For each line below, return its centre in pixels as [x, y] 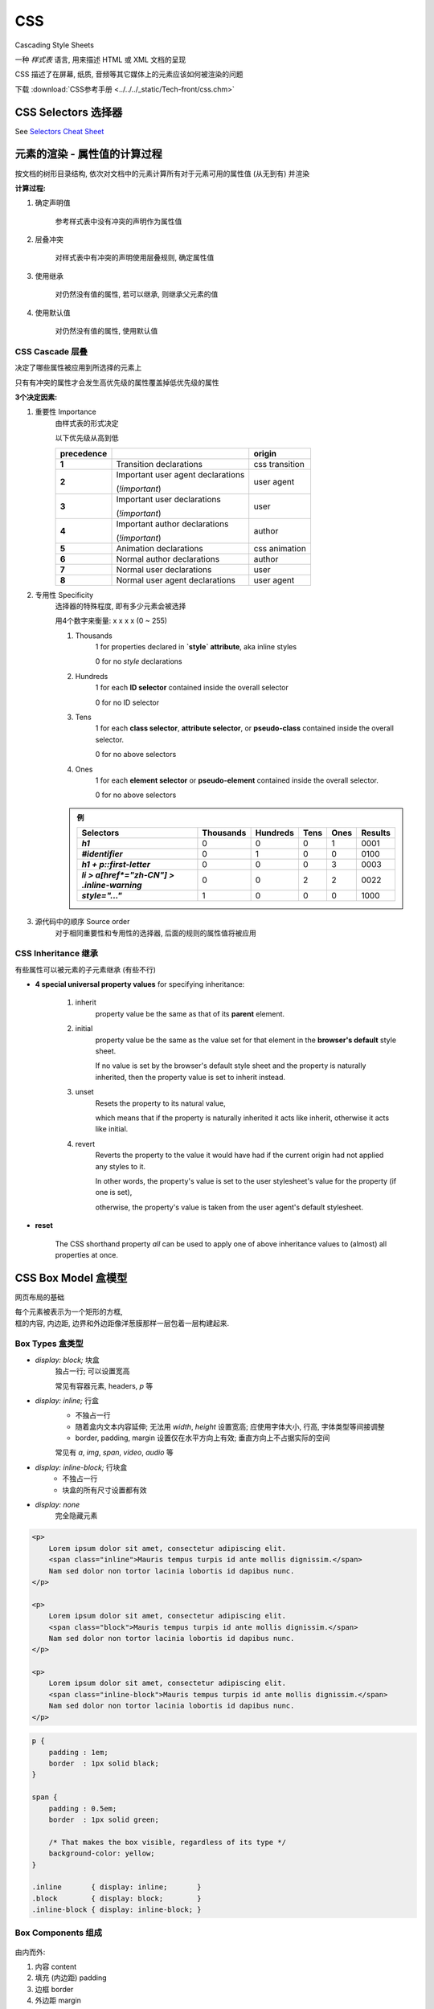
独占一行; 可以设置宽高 [92, 1371]
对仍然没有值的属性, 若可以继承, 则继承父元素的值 [137, 294]
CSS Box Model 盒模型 [71, 1278]
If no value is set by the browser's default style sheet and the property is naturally [231, 1066]
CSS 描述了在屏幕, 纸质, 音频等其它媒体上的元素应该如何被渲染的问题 [129, 74]
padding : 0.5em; [83, 1809]
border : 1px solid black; [104, 1764]
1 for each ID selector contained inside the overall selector [192, 688]
